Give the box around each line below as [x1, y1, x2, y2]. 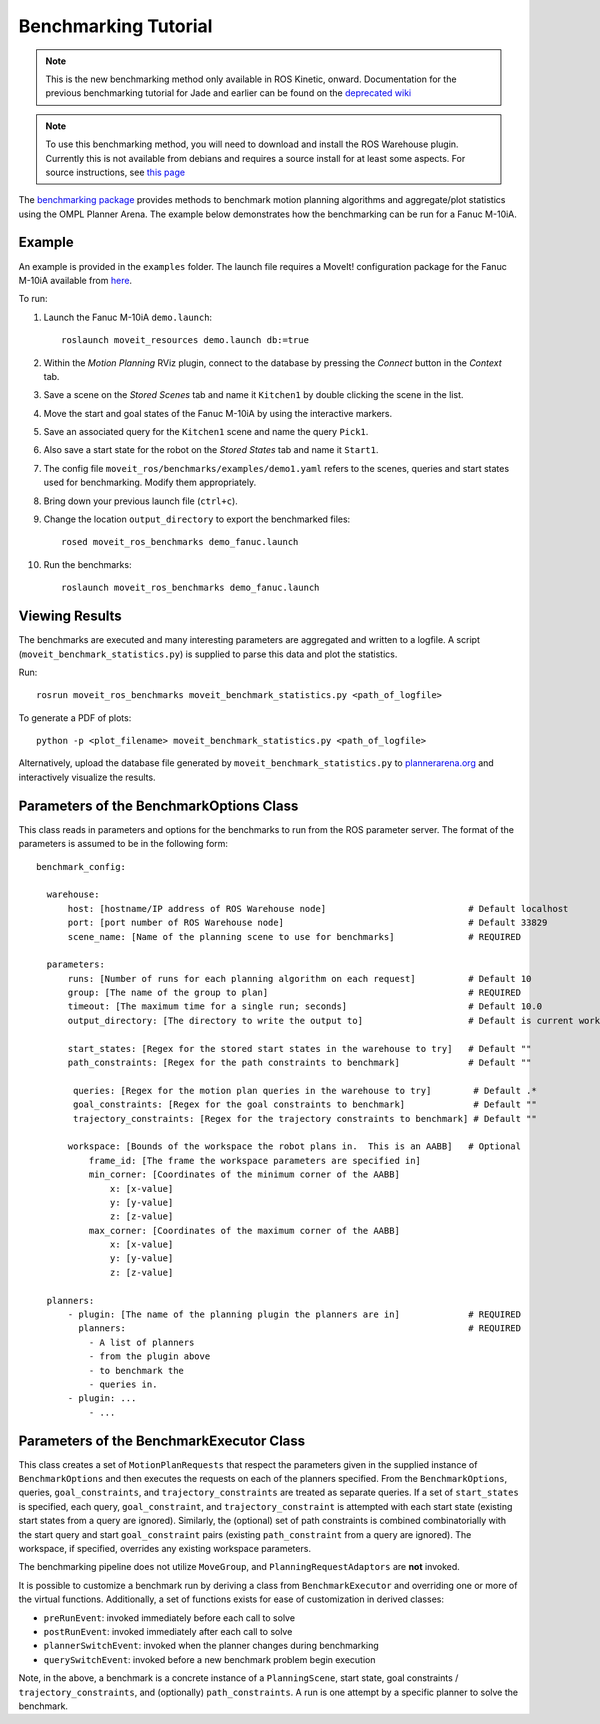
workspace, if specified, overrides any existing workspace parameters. [18, 1543, 312, 1555]
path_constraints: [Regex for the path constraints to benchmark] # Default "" [67, 1057, 532, 1069]
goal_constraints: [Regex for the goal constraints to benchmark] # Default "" [73, 1099, 537, 1110]
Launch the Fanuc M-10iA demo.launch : [43, 311, 213, 323]
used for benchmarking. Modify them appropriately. [43, 476, 257, 489]
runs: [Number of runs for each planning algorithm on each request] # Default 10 [67, 973, 532, 984]
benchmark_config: [36, 861, 127, 872]
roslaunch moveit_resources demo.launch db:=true [61, 335, 310, 346]
